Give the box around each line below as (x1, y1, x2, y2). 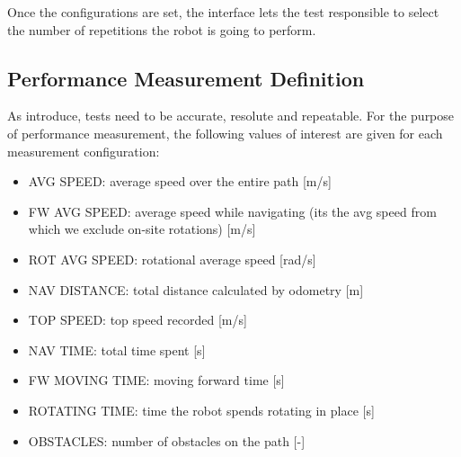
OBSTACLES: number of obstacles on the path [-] (28, 431, 306, 450)
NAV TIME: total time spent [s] (28, 340, 206, 359)
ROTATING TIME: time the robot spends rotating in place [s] (28, 400, 375, 419)
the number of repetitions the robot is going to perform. (7, 20, 316, 39)
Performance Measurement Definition (7, 64, 365, 92)
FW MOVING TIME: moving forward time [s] (28, 371, 285, 390)
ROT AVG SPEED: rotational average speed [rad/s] (28, 249, 316, 268)
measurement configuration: (7, 141, 160, 160)
